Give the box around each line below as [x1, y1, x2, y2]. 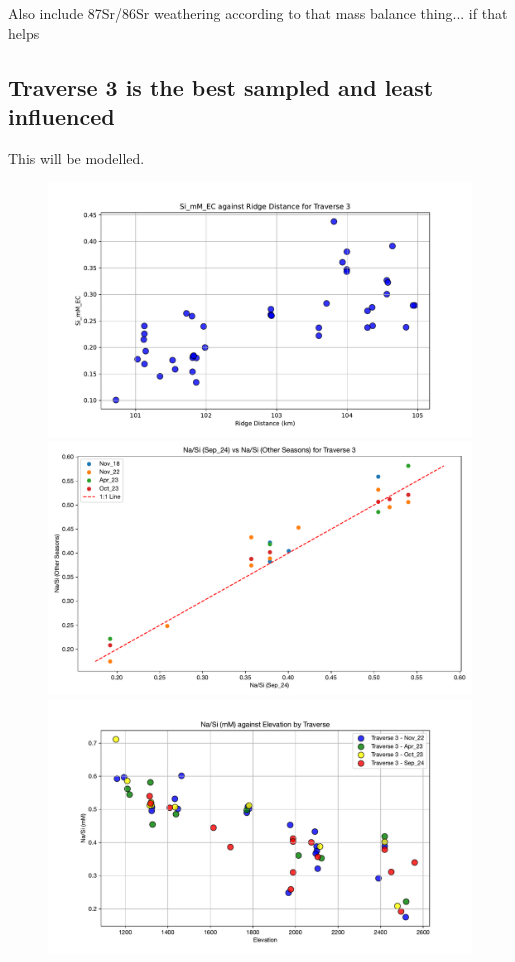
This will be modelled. [8, 147, 145, 168]
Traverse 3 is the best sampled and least [8, 71, 434, 102]
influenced [8, 100, 115, 131]
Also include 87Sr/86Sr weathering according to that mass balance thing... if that [8, 3, 508, 23]
